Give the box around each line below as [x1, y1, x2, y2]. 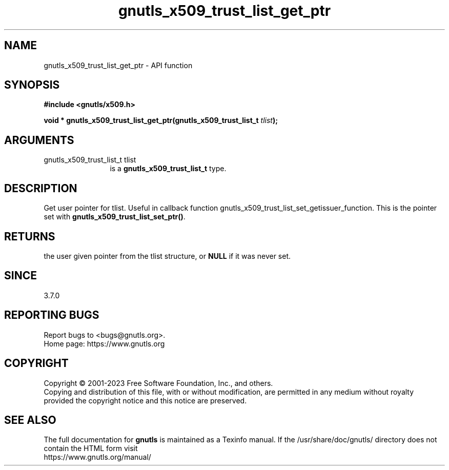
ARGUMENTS [4, 133, 74, 147]
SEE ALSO [4, 413, 56, 426]
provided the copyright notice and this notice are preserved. [44, 396, 247, 405]
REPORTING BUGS [4, 309, 99, 322]
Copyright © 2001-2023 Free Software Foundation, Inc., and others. [44, 378, 273, 387]
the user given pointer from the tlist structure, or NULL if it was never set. [44, 251, 291, 260]
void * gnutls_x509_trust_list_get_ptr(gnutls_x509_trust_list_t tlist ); [44, 116, 278, 125]
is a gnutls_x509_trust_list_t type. [110, 164, 227, 173]
